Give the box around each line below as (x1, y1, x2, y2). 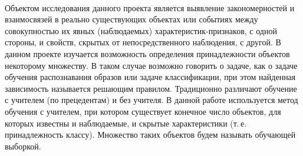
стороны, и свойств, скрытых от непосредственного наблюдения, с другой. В (5, 36, 281, 48)
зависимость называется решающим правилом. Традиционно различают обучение (5, 82, 297, 94)
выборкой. (5, 140, 41, 152)
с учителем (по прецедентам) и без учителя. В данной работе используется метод (5, 94, 298, 106)
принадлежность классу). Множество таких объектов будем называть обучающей (5, 128, 296, 141)
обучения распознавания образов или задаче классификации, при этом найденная (5, 71, 296, 83)
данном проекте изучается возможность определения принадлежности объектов (5, 47, 290, 59)
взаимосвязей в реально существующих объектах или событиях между (5, 13, 258, 25)
